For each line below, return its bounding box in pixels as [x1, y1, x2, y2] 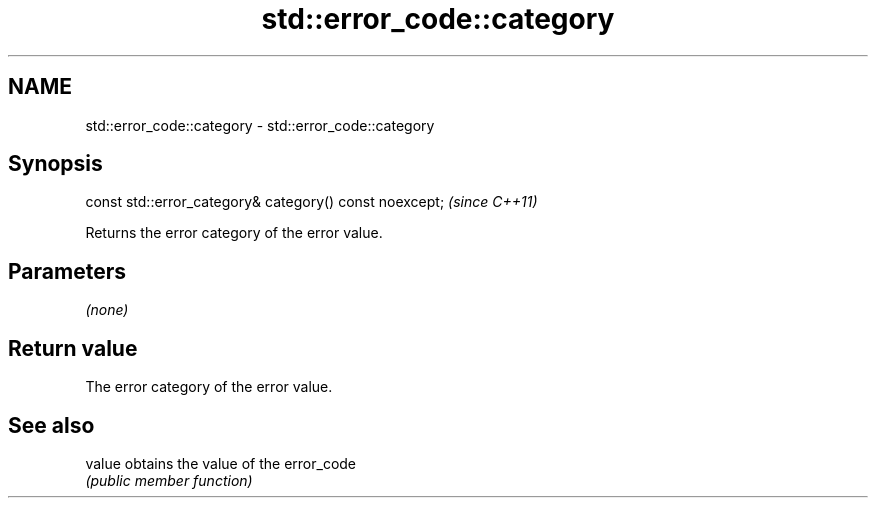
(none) [85, 301, 129, 319]
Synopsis [8, 151, 103, 177]
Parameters [8, 258, 126, 284]
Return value [8, 335, 138, 361]
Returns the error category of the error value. [85, 224, 383, 242]
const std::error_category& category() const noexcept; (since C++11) [85, 193, 538, 211]
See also [8, 412, 95, 438]
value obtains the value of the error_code [85, 454, 357, 472]
